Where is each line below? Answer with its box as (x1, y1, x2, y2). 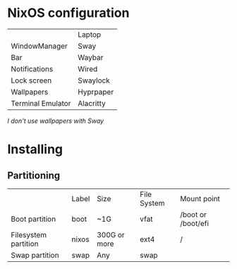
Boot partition (11, 214, 56, 224)
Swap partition (11, 250, 59, 260)
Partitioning (7, 169, 61, 181)
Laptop (77, 30, 102, 40)
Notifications (11, 64, 54, 73)
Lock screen (11, 76, 52, 85)
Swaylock (77, 76, 111, 85)
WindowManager (11, 41, 68, 51)
